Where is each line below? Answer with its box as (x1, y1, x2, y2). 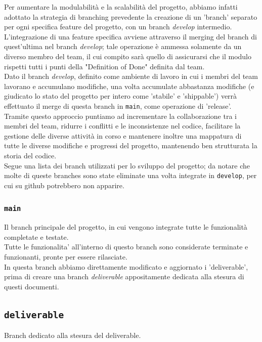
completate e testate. (4, 231, 69, 242)
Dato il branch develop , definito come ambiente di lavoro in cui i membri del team (4, 71, 258, 81)
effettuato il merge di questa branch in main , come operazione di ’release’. (4, 100, 232, 111)
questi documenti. (4, 281, 59, 291)
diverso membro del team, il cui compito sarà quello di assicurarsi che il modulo (4, 51, 251, 61)
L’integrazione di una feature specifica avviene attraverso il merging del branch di (4, 31, 257, 41)
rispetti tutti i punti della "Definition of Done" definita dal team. (4, 61, 205, 71)
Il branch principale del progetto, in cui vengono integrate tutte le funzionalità (4, 222, 247, 232)
